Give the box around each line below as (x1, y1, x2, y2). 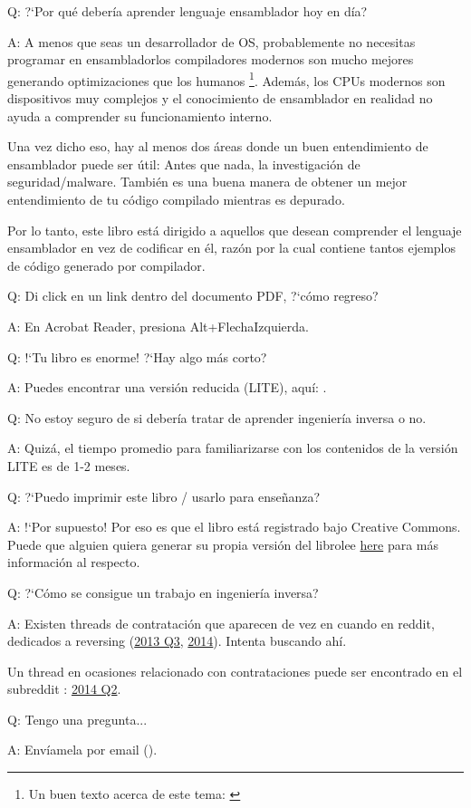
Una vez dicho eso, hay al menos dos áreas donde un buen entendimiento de (7, 137, 428, 156)
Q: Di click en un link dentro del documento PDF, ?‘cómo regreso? (7, 286, 379, 305)
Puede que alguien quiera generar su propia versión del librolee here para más (7, 534, 438, 553)
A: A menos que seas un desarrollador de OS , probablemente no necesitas (7, 32, 416, 51)
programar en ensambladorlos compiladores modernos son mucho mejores (7, 50, 414, 69)
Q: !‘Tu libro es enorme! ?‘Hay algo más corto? (7, 347, 267, 366)
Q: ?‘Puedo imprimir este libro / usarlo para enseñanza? (7, 486, 321, 505)
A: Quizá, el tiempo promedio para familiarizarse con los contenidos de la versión (7, 438, 458, 457)
